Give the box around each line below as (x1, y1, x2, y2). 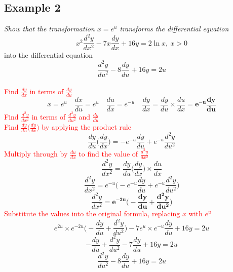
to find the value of (79, 148, 138, 159)
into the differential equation (4, 50, 93, 60)
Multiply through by (4, 148, 68, 159)
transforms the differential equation (120, 23, 229, 34)
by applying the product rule (42, 122, 131, 132)
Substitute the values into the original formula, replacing (4, 208, 180, 219)
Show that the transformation (4, 23, 95, 34)
